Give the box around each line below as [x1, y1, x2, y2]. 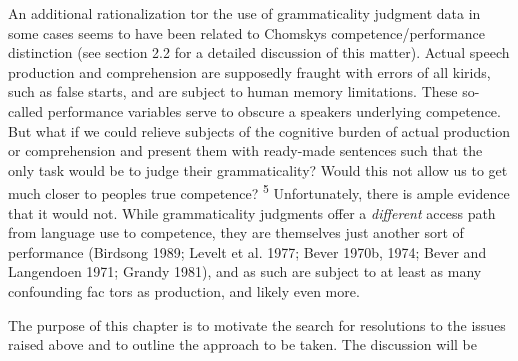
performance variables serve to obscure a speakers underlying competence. [47, 100, 501, 121]
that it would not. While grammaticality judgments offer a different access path [8, 202, 496, 223]
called [8, 100, 43, 121]
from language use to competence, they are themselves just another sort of [8, 222, 464, 243]
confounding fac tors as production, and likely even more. [8, 280, 360, 301]
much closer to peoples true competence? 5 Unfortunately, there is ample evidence [8, 180, 510, 203]
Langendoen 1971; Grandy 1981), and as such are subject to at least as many [8, 261, 482, 282]
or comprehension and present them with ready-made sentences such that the [8, 140, 483, 161]
